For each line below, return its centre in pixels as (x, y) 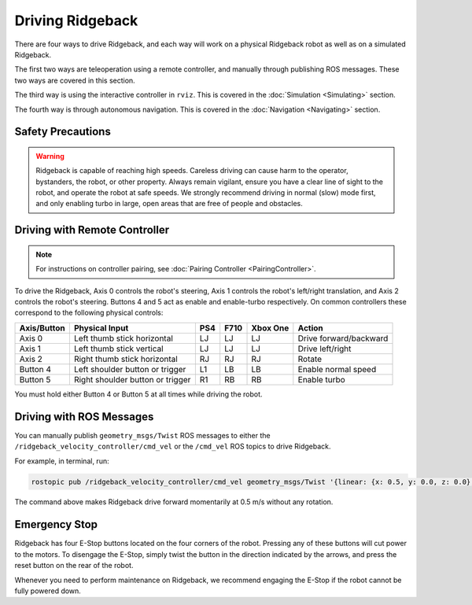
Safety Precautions (63, 132)
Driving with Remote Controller (92, 230)
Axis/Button (42, 328)
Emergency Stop (56, 524)
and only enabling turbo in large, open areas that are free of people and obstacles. (169, 204)
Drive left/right (324, 349)
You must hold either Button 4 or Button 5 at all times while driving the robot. (138, 394)
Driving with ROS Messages (84, 417)
